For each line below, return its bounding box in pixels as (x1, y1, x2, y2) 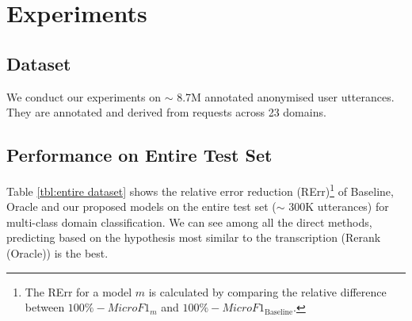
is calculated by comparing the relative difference (148, 283, 387, 300)
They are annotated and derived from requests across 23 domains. (6, 104, 326, 120)
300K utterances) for (288, 198, 389, 215)
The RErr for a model (25, 283, 132, 300)
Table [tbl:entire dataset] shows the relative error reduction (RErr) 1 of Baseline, (6, 180, 394, 199)
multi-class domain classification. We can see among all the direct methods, (6, 213, 372, 230)
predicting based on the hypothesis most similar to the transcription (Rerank (6, 229, 381, 246)
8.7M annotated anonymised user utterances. (177, 88, 395, 105)
